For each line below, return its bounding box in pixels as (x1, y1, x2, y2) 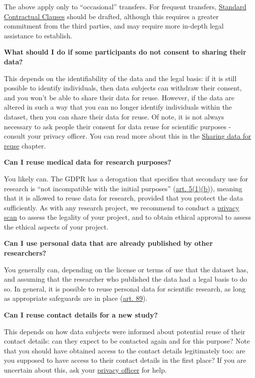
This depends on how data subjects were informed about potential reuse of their (4, 326, 246, 336)
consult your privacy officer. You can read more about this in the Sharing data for (4, 131, 251, 141)
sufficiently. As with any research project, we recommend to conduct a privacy (4, 202, 239, 212)
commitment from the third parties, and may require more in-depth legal (4, 21, 224, 31)
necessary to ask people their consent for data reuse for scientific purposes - (4, 121, 231, 131)
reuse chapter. (4, 140, 46, 150)
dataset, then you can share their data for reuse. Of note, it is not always (4, 111, 225, 121)
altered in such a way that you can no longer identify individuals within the (4, 102, 232, 112)
